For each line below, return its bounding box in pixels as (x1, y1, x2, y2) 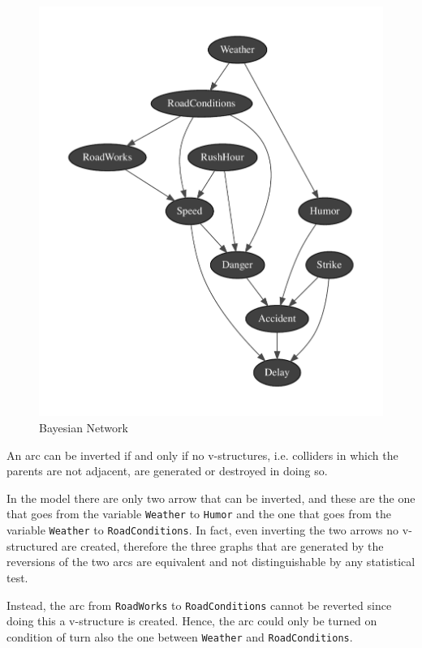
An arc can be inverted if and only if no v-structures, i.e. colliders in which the (6, 446, 398, 463)
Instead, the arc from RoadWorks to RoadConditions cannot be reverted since (6, 596, 392, 613)
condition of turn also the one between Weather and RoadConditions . (6, 628, 353, 645)
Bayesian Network (39, 419, 128, 436)
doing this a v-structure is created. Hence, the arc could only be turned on (6, 612, 377, 629)
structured (6, 537, 58, 554)
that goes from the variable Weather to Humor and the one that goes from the (6, 505, 391, 522)
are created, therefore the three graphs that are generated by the (61, 537, 384, 554)
